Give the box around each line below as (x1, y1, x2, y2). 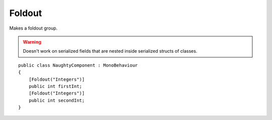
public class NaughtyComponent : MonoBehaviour (18, 62, 138, 68)
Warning (23, 39, 41, 45)
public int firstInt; (28, 83, 83, 89)
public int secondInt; (28, 97, 85, 103)
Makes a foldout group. (9, 25, 58, 31)
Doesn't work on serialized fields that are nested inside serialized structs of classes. (23, 48, 197, 54)
